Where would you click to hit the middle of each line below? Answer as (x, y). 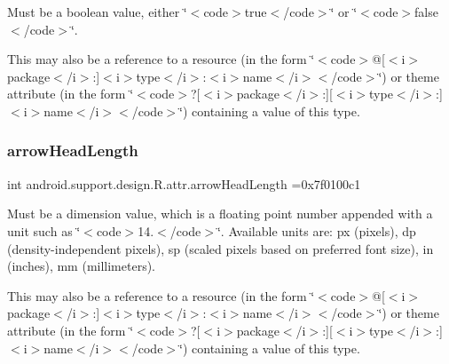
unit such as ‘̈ (44, 230)
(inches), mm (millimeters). (82, 266)
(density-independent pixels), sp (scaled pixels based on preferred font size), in (221, 248)
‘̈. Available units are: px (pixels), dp (316, 230)
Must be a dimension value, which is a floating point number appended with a (220, 214)
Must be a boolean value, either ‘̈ (97, 12)
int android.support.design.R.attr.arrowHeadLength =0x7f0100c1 (184, 183)
